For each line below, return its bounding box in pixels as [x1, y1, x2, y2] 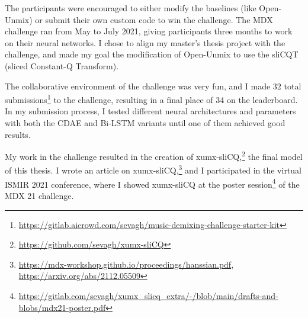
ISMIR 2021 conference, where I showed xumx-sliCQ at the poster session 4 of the [5, 176, 300, 190]
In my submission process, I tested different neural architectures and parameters [5, 105, 296, 117]
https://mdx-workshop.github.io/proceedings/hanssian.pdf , [18, 258, 234, 270]
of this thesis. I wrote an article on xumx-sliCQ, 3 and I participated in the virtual [5, 162, 301, 176]
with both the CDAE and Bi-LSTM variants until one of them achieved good [5, 117, 285, 129]
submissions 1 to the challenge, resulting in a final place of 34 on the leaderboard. [5, 92, 298, 105]
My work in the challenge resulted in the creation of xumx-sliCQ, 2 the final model [5, 149, 303, 162]
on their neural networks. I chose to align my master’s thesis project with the [5, 36, 285, 49]
